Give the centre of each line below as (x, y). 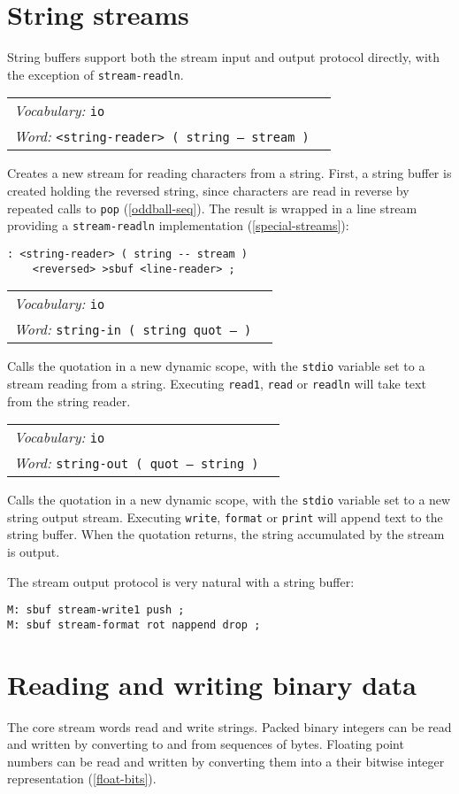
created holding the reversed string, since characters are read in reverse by (208, 190)
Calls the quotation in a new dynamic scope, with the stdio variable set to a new (229, 500)
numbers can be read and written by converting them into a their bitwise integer (226, 761)
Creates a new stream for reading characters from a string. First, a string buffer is (229, 173)
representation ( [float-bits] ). (82, 779)
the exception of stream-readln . (96, 74)
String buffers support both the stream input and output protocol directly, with (224, 57)
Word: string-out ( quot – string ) (137, 463)
